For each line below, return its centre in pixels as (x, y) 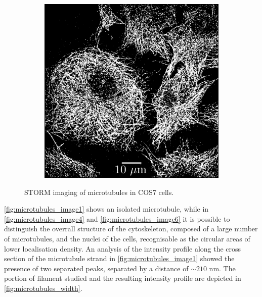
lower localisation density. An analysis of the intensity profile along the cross (123, 248)
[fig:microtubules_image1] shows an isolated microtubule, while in (106, 209)
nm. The (222, 268)
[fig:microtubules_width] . (43, 288)
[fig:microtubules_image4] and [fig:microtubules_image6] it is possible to (117, 218)
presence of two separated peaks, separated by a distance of (96, 268)
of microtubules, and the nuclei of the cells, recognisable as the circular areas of (127, 238)
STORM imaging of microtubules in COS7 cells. (99, 192)
